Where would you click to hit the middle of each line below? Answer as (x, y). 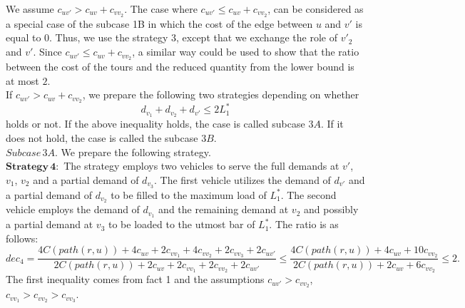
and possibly (331, 209)
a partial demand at (50, 224)
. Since (47, 52)
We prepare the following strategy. (136, 152)
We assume (30, 9)
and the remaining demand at (224, 209)
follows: (22, 238)
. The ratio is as (304, 224)
